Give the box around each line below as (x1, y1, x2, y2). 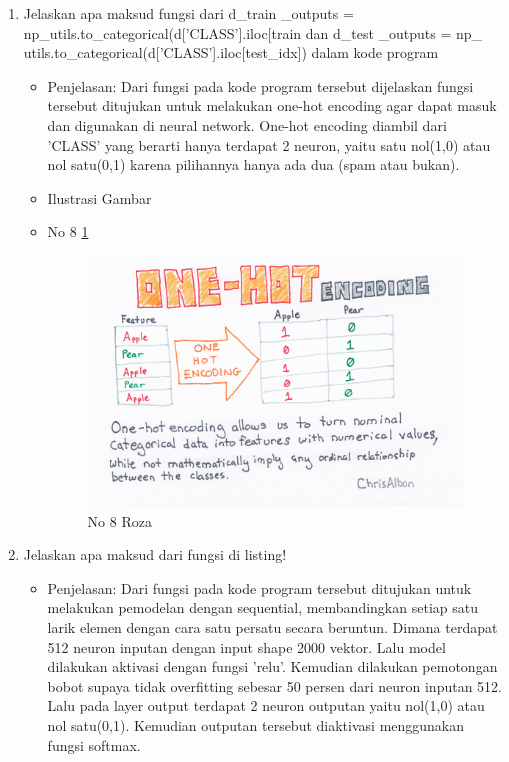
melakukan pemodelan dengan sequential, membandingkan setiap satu (47, 597, 478, 618)
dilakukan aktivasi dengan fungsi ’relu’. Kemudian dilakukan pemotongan (47, 656, 498, 677)
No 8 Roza (87, 510, 152, 531)
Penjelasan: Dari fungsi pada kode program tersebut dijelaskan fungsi (47, 75, 474, 96)
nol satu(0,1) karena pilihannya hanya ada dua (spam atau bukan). (47, 154, 460, 175)
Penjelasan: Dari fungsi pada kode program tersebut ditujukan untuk (47, 577, 472, 598)
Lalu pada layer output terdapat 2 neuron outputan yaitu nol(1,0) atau (47, 695, 485, 716)
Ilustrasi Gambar (47, 187, 152, 208)
